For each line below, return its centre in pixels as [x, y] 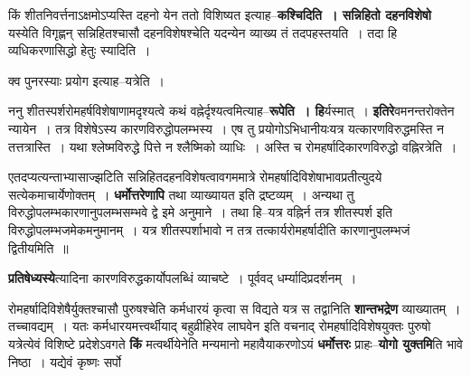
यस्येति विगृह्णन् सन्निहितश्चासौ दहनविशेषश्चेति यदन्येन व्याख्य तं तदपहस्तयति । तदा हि [203, 32]
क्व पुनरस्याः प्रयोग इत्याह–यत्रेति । [87, 80]
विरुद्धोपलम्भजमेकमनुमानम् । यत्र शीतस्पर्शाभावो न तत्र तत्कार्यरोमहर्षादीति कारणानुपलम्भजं [209, 229]
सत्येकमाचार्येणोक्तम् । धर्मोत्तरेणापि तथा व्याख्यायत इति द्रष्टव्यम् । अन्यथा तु [181, 194]
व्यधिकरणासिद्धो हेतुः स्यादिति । [80, 50]
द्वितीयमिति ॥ [38, 247]
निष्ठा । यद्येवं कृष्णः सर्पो [65, 361]
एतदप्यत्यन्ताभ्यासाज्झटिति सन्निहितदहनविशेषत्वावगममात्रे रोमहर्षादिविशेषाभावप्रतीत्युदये [195, 177]
